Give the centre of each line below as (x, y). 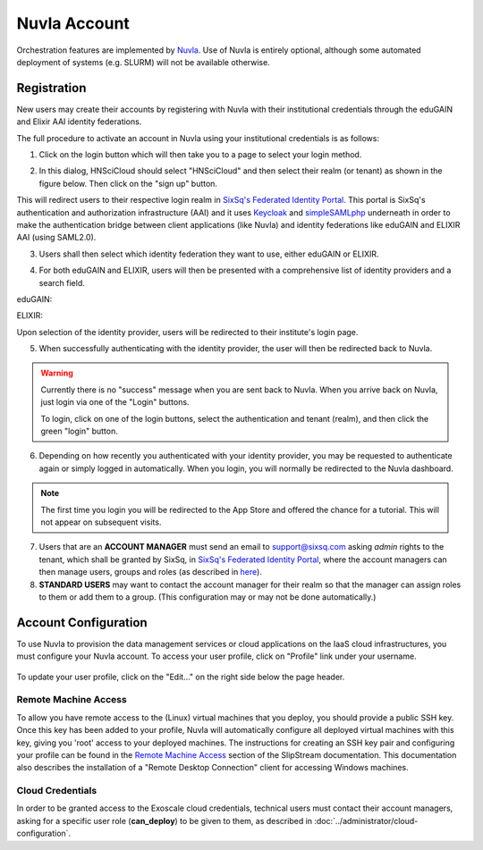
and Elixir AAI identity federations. (79, 122)
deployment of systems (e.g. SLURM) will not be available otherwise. (143, 62)
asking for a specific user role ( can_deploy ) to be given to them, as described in (165, 821)
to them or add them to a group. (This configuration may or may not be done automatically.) (208, 597)
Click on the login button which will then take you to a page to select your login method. (200, 155)
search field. (62, 282)
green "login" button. (79, 431)
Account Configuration (82, 623)
